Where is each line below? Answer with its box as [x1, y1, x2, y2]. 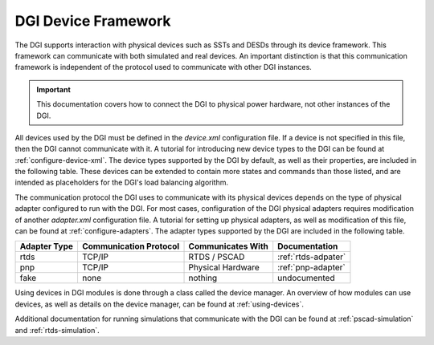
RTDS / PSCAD [188, 251, 245, 262]
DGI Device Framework [14, 12, 171, 30]
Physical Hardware [188, 262, 260, 273]
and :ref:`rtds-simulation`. [14, 325, 100, 335]
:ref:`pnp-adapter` [277, 262, 346, 273]
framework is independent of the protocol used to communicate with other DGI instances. [14, 63, 313, 72]
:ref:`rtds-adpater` [277, 251, 346, 262]
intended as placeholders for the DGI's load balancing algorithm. [14, 177, 229, 188]
